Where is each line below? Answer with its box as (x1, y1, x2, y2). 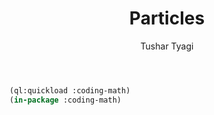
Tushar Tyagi (140, 40, 194, 52)
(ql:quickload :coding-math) (9, 85, 131, 96)
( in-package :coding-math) (9, 95, 122, 105)
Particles (128, 7, 206, 30)
